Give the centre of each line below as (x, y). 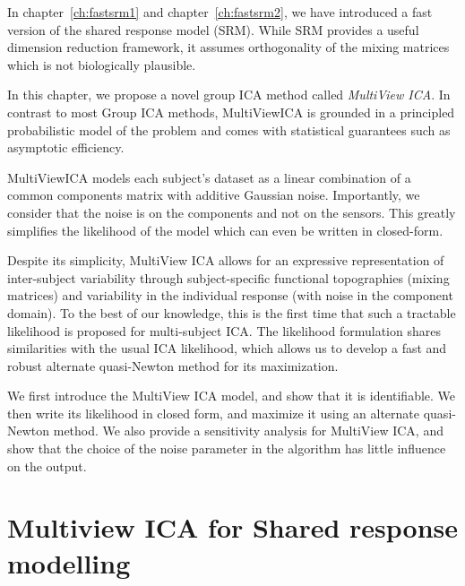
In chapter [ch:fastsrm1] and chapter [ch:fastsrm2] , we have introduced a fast (220, 12)
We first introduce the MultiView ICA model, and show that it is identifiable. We (232, 396)
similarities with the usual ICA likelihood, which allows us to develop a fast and (227, 348)
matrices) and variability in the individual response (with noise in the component (230, 295)
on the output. (47, 465)
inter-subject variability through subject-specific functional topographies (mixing (228, 277)
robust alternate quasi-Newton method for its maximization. (173, 365)
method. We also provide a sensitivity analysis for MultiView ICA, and (248, 431)
